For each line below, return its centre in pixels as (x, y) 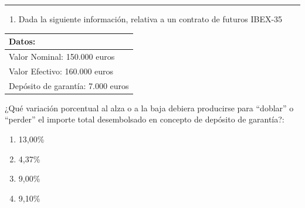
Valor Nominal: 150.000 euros (62, 56)
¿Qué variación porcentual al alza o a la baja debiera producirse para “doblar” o (149, 108)
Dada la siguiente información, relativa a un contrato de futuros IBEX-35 (150, 19)
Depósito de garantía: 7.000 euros (69, 85)
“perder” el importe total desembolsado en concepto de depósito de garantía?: (145, 119)
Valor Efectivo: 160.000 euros (61, 71)
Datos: (22, 41)
